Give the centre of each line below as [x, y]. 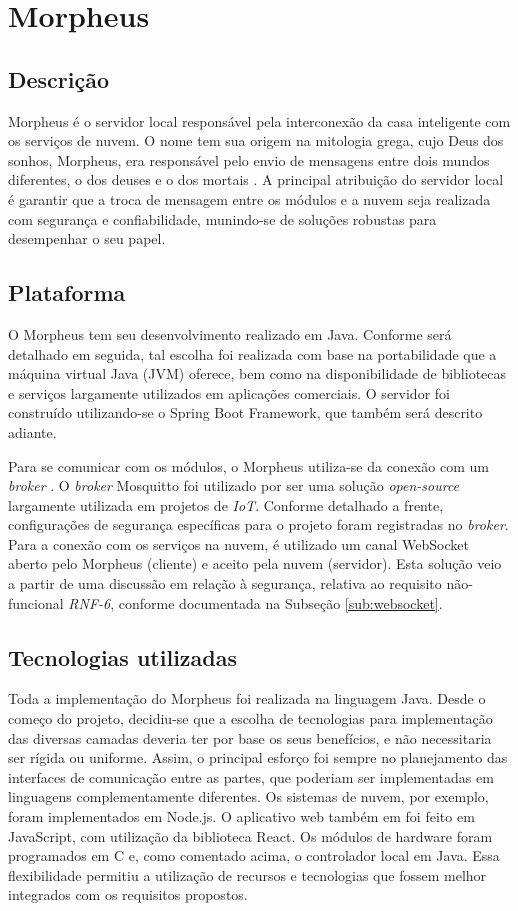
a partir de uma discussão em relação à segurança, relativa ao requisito [225, 583]
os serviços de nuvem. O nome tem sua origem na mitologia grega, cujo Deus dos [256, 140]
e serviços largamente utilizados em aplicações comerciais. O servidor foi [229, 392]
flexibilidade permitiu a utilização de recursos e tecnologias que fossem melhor [247, 874]
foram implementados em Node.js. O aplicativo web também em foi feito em [241, 816]
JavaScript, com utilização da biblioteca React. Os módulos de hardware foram [250, 835]
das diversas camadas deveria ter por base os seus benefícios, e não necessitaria [250, 737]
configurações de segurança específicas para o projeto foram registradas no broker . [258, 524]
